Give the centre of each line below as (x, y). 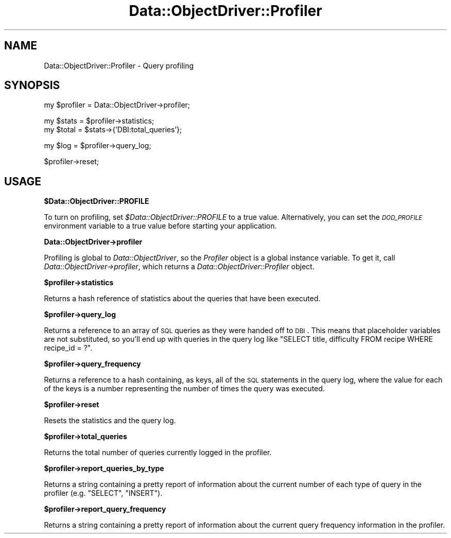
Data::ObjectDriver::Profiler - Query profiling (119, 65)
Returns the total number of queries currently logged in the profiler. (158, 453)
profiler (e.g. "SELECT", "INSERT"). (103, 493)
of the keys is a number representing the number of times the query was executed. (184, 389)
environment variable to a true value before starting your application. (160, 226)
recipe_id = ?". (68, 348)
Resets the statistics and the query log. (110, 421)
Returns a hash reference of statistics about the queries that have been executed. (182, 299)
